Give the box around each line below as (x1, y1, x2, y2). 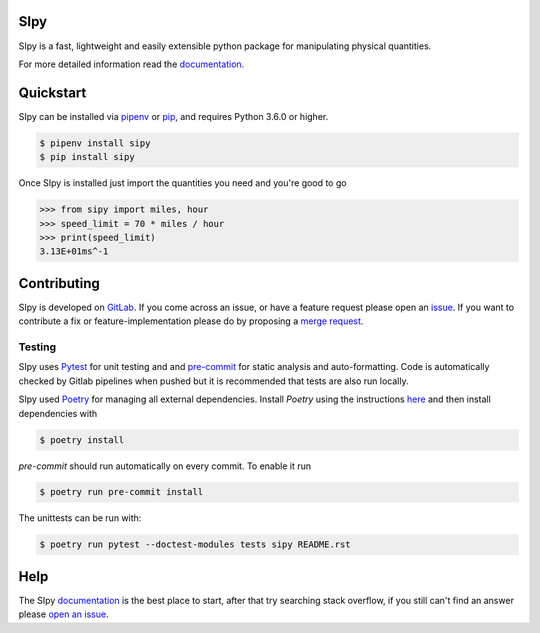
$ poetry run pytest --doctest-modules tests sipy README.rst (39, 539, 351, 550)
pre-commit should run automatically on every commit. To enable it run (18, 460, 312, 472)
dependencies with (18, 407, 98, 419)
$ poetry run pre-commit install (39, 486, 204, 498)
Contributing (18, 275, 100, 292)
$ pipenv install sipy (39, 137, 151, 149)
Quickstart (18, 84, 87, 101)
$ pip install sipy (39, 151, 135, 163)
